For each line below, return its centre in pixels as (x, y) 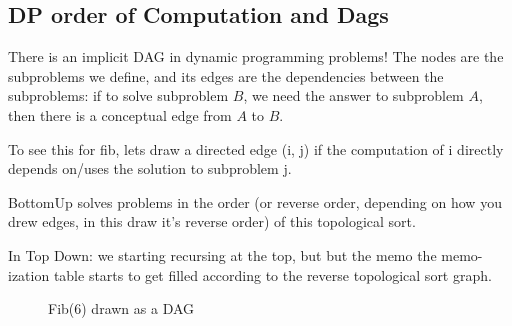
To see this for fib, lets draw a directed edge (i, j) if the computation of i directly (256, 148)
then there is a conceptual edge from (120, 114)
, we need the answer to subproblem (353, 95)
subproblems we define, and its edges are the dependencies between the (226, 75)
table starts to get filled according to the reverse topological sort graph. (272, 274)
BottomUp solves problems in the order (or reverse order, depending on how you (255, 201)
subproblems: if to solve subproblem (118, 95)
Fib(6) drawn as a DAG (121, 308)
